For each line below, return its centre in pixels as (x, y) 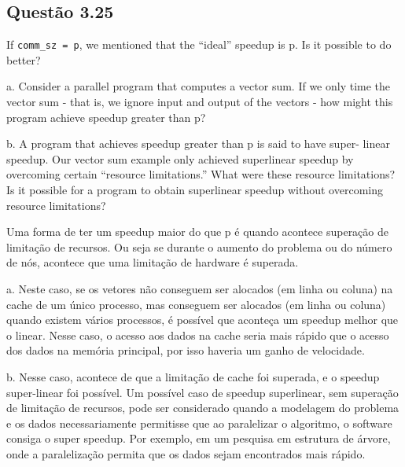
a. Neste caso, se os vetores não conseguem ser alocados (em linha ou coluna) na (200, 288)
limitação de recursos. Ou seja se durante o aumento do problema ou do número (199, 246)
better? (24, 59)
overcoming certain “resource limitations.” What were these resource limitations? (201, 174)
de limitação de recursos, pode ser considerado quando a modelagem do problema (203, 408)
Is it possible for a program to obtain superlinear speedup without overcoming (195, 190)
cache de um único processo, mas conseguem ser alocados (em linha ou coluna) (196, 304)
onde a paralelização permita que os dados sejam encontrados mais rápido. (186, 453)
